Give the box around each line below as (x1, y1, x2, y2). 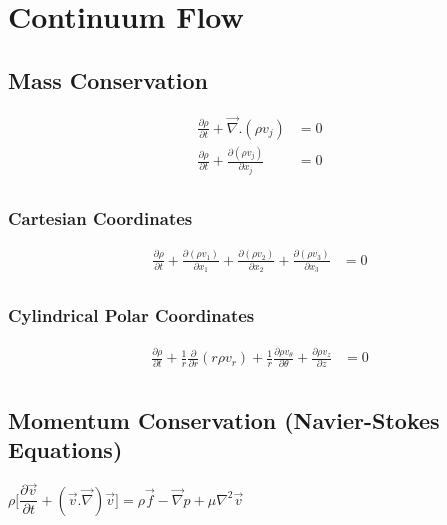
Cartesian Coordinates (8, 206, 193, 231)
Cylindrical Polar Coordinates (8, 303, 255, 328)
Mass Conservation (8, 64, 209, 95)
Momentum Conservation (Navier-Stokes (8, 404, 440, 435)
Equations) (8, 434, 123, 465)
